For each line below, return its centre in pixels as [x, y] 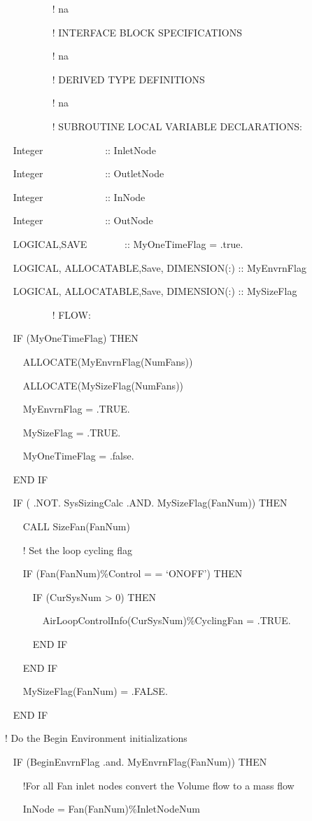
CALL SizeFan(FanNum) [76, 526]
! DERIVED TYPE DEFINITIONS [128, 79]
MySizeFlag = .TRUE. [72, 432]
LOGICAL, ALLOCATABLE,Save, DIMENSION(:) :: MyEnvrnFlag [159, 267]
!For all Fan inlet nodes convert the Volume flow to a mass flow [158, 785]
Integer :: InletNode [84, 150]
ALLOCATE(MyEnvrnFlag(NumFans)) [108, 361]
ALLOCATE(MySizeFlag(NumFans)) [103, 385]
